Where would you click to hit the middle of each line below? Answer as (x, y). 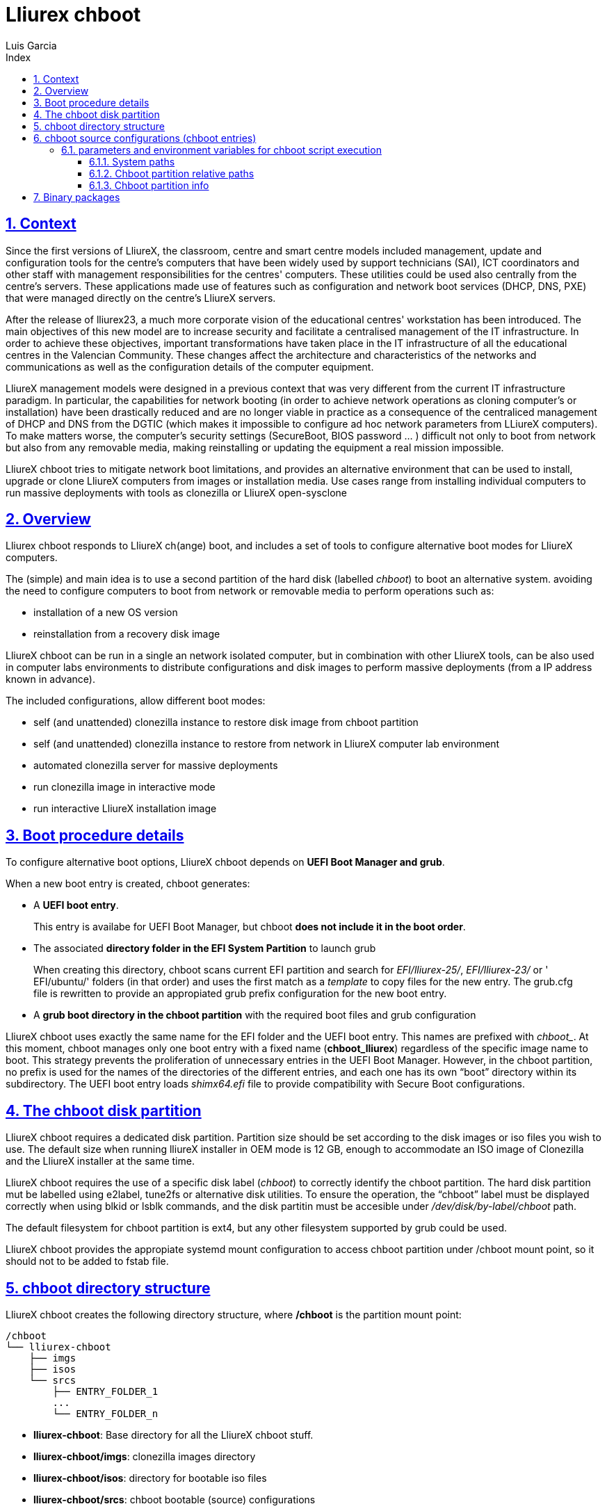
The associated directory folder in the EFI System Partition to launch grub (205, 948)
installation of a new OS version (106, 613)
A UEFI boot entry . (76, 905)
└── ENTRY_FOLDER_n (105, 1413)
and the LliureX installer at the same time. (100, 1161)
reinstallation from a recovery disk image (127, 634)
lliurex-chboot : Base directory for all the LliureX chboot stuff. (173, 1435)
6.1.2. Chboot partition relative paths (172, 173)
